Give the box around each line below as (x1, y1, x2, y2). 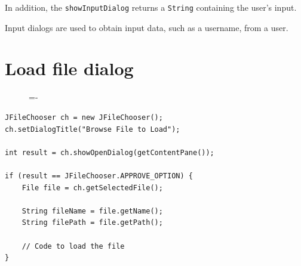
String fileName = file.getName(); (21, 206, 163, 215)
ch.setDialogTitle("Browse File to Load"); (5, 125, 180, 134)
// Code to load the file (21, 242, 125, 250)
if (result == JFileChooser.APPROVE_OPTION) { (5, 171, 193, 180)
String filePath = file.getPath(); (21, 218, 163, 227)
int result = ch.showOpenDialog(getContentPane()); (5, 148, 214, 157)
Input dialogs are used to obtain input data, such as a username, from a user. (5, 21, 288, 33)
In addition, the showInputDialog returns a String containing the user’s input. (5, 1, 297, 13)
